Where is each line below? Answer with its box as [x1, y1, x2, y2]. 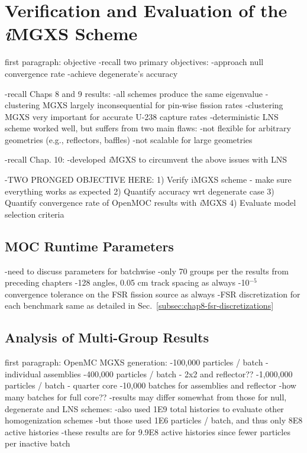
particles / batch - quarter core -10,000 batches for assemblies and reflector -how [5, 379, 296, 391]
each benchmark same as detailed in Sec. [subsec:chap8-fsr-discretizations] [5, 299, 274, 312]
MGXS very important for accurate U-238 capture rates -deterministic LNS [5, 110, 279, 122]
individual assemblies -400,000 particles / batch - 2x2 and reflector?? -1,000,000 [5, 367, 293, 380]
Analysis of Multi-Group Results [5, 328, 209, 347]
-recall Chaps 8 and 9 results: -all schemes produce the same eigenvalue [5, 87, 263, 99]
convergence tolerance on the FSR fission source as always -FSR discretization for [5, 287, 300, 300]
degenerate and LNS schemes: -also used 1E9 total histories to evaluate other [5, 402, 284, 415]
